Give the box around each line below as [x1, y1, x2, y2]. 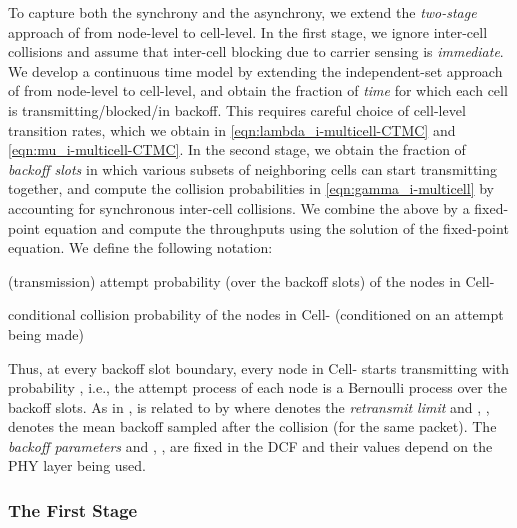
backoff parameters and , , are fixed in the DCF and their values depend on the [8, 435, 493, 456]
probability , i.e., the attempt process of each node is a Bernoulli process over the [8, 377, 507, 398]
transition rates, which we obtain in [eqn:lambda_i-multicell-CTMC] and [8, 119, 456, 140]
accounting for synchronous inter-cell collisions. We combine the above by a [8, 197, 470, 218]
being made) [8, 323, 84, 344]
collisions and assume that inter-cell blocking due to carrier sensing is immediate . [8, 41, 504, 62]
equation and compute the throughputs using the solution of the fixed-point [44, 217, 509, 238]
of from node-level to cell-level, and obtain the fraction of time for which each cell [8, 80, 508, 101]
